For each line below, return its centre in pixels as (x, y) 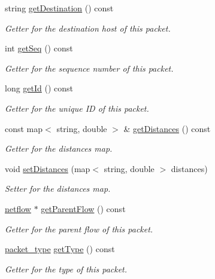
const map (24, 128)
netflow (18, 208)
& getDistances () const (167, 128)
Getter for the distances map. (59, 148)
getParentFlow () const (83, 208)
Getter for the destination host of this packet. (88, 28)
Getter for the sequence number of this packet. (89, 68)
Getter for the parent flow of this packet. (79, 229)
